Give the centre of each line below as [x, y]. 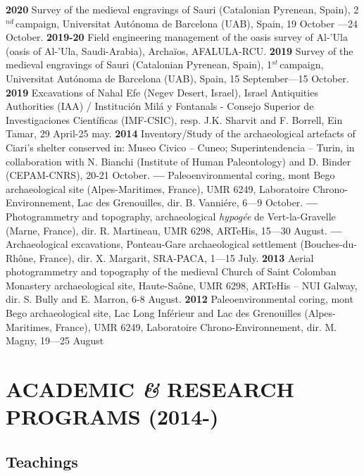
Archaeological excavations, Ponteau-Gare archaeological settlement [151, 244]
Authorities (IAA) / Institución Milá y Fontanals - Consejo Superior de [160, 106]
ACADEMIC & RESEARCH [150, 389]
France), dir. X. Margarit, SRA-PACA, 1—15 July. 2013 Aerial [176, 257]
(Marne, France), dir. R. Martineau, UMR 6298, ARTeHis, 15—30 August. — [174, 230]
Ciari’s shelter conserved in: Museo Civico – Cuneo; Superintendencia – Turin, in [180, 147]
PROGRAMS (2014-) [112, 416]
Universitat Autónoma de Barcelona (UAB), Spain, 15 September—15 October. [177, 78]
